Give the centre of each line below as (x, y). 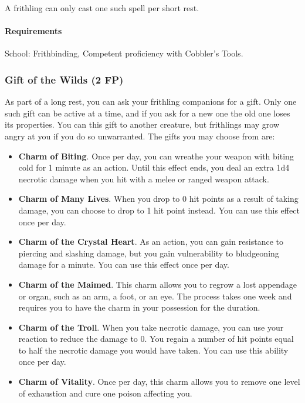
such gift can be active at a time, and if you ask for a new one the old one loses (148, 113)
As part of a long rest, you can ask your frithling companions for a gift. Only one (151, 101)
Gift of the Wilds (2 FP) (64, 79)
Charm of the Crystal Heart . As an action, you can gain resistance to (151, 242)
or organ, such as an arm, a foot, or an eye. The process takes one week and (155, 296)
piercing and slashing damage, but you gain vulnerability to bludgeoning (149, 253)
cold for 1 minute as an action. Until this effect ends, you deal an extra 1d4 (154, 167)
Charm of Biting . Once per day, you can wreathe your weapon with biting (156, 156)
